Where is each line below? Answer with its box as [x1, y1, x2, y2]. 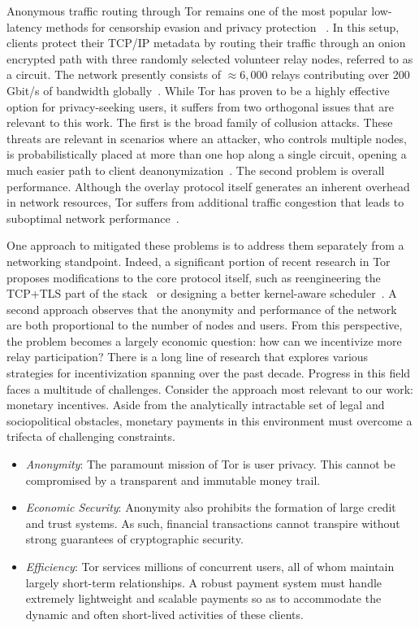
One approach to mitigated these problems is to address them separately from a [6, 237, 404, 254]
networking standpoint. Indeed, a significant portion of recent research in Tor [6, 252, 391, 269]
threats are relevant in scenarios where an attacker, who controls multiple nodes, [6, 129, 407, 146]
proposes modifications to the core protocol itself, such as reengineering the [6, 268, 381, 286]
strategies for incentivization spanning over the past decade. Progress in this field [6, 364, 411, 382]
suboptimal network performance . [6, 209, 179, 226]
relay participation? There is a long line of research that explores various [6, 348, 369, 365]
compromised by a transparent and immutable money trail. [25, 471, 321, 488]
